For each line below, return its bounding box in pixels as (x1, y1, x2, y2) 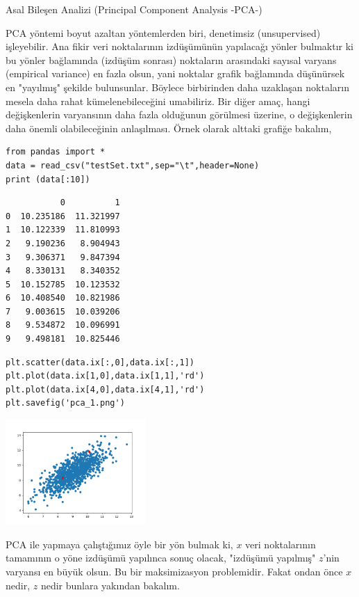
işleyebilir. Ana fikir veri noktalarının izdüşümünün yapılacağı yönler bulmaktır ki (6, 39, 353, 54)
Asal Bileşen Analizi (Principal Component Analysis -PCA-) (6, 2, 262, 16)
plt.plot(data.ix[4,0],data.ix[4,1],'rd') (6, 384, 205, 395)
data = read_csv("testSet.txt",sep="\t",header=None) (6, 160, 260, 170)
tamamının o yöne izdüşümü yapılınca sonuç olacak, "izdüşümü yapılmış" (6, 550, 316, 565)
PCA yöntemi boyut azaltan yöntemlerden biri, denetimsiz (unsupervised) (6, 25, 321, 40)
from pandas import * (6, 147, 106, 157)
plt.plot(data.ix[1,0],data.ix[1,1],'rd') (6, 371, 205, 381)
